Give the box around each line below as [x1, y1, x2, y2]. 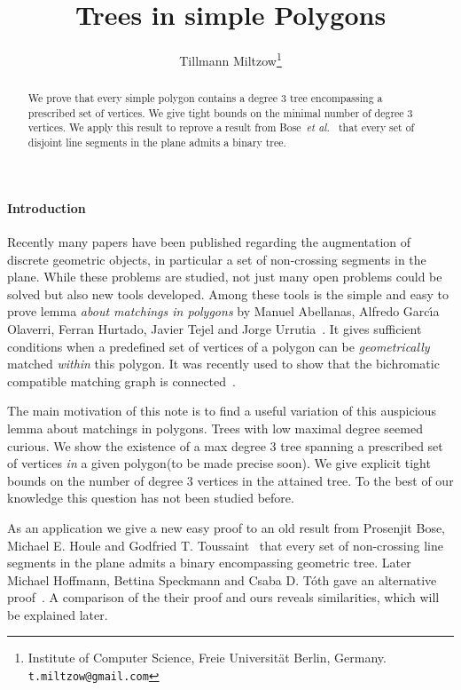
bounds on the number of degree [7, 471, 184, 489]
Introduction [7, 198, 86, 217]
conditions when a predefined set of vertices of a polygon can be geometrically [7, 337, 430, 355]
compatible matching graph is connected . [7, 371, 236, 390]
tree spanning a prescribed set [280, 436, 443, 455]
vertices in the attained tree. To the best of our [197, 471, 454, 489]
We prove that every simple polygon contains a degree [27, 91, 278, 106]
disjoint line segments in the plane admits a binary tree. [27, 135, 286, 150]
